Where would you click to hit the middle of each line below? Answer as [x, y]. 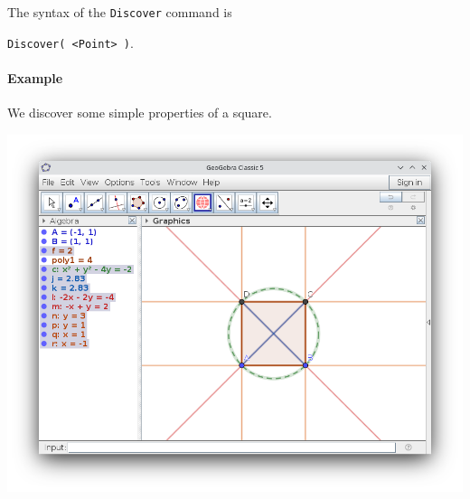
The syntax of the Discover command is [120, 12]
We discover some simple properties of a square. [140, 113]
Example [35, 77]
